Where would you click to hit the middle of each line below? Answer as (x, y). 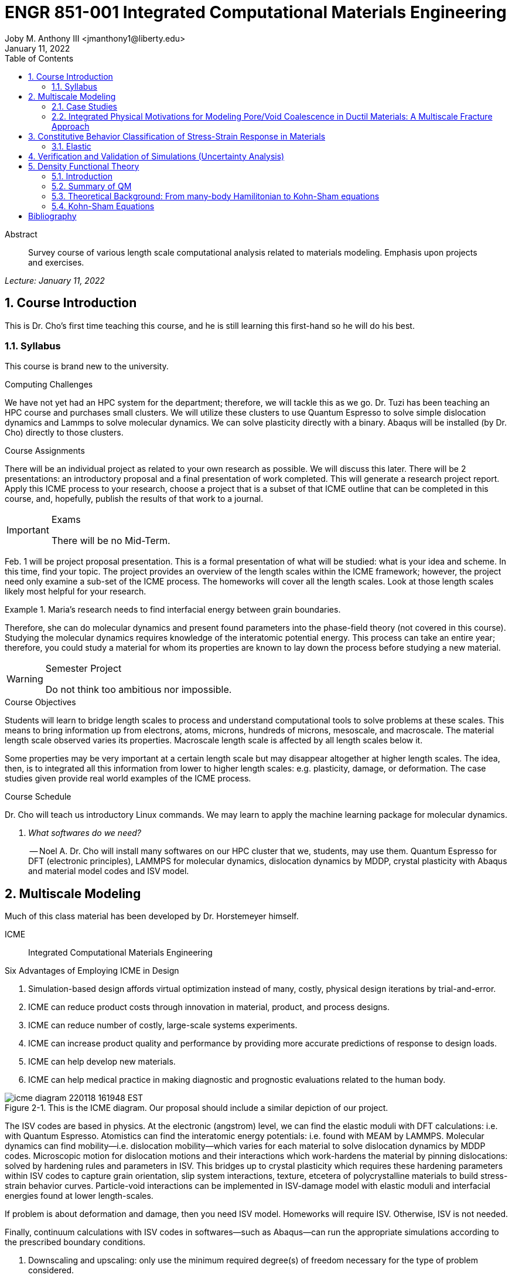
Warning (25, 679)
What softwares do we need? (85, 833)
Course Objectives (40, 702)
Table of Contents (39, 58)
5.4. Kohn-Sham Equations (103, 206)
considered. (51, 1270)
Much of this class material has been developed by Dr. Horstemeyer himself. (152, 916)
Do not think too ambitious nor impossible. (139, 690)
